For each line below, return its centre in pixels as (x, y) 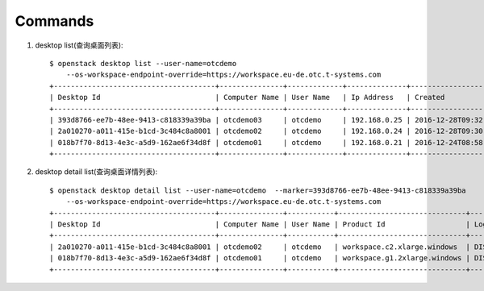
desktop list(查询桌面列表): (79, 45)
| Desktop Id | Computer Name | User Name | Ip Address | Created (247, 98)
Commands (54, 21)
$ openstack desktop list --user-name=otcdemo (143, 63)
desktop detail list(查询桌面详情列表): (96, 172)
